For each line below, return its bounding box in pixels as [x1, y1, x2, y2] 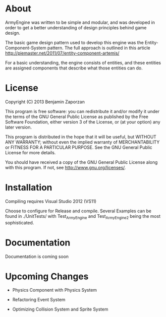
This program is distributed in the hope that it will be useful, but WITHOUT [5, 133, 157, 139]
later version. [5, 124, 32, 130]
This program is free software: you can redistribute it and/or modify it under [5, 108, 160, 114]
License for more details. [5, 149, 56, 155]
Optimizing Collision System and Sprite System [12, 306, 109, 313]
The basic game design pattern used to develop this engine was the [5, 39, 144, 45]
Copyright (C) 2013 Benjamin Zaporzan [5, 99, 85, 105]
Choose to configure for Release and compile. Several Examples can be [5, 208, 152, 214]
